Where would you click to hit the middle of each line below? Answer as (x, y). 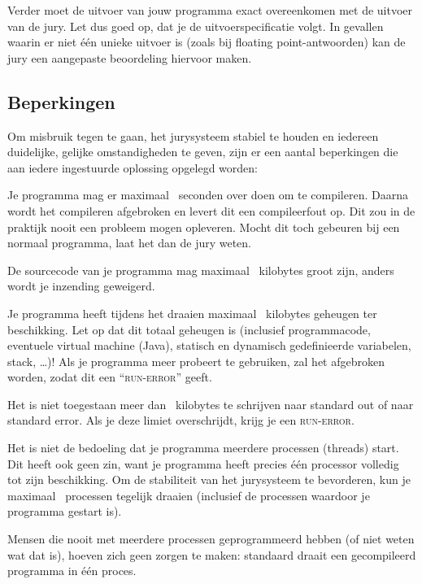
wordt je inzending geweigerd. (81, 286)
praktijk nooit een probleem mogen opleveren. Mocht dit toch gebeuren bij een (204, 227)
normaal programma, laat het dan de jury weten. (130, 243)
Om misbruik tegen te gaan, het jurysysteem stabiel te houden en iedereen (193, 135)
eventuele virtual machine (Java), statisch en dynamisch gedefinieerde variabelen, (209, 345)
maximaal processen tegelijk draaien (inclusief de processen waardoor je (189, 495)
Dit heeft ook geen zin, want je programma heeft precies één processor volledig (203, 463)
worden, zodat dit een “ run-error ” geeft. (110, 377)
